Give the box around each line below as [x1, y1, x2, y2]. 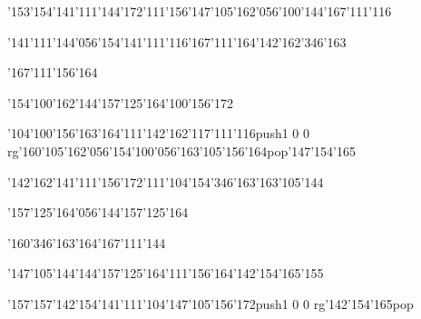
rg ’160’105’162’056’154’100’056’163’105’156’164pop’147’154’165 [7, 141, 356, 160]
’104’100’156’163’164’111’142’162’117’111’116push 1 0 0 [7, 124, 310, 143]
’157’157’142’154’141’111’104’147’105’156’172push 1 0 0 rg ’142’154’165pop [7, 294, 414, 313]
